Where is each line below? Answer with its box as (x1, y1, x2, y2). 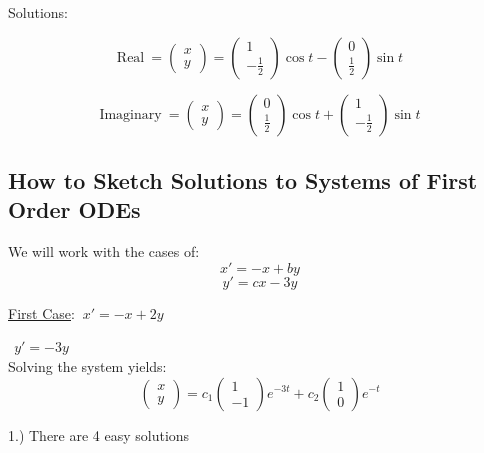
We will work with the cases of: (8, 241, 200, 262)
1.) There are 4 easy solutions (8, 424, 190, 445)
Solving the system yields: (8, 355, 167, 376)
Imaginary (99, 107, 162, 122)
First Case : (8, 302, 75, 323)
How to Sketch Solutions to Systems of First (8, 164, 478, 195)
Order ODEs (8, 194, 141, 225)
